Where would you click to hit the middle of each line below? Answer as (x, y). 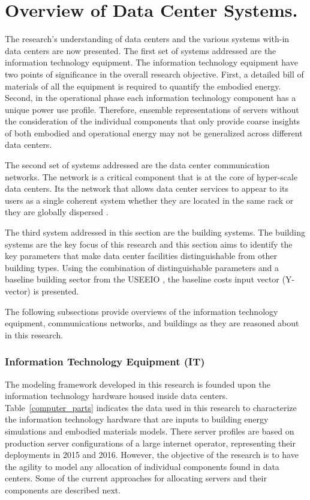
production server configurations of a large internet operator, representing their (150, 443)
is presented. (56, 291)
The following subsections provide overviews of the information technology (142, 311)
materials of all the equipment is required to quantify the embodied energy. (143, 86)
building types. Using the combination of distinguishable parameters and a (142, 267)
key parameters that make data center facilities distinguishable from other (141, 256)
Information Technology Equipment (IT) (105, 361)
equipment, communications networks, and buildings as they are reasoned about (152, 323)
